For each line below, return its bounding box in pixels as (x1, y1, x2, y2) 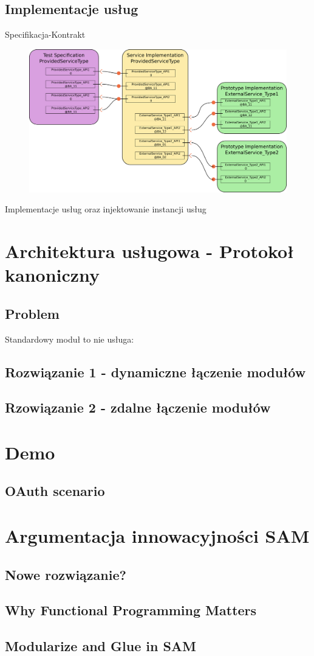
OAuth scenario (5, 481, 105, 500)
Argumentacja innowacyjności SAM (5, 523, 310, 548)
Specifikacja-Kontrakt (5, 28, 86, 41)
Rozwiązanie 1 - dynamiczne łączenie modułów (5, 362, 306, 381)
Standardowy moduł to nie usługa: (5, 332, 134, 345)
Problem (5, 304, 60, 323)
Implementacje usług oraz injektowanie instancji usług (5, 203, 206, 215)
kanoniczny (5, 262, 100, 287)
